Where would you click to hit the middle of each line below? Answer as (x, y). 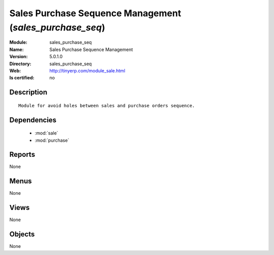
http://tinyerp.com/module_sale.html (87, 70)
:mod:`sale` (46, 133)
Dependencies (33, 120)
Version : (19, 57)
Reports (22, 155)
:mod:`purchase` (52, 140)
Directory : (20, 64)
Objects (22, 235)
